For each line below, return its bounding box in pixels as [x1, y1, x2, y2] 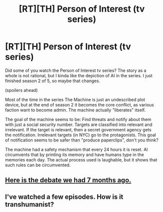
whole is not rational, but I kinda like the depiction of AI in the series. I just [5, 72, 153, 78]
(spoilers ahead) [5, 87, 38, 93]
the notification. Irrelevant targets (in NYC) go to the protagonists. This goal [5, 132, 156, 138]
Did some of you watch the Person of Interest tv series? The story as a [5, 67, 146, 73]
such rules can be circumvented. [5, 162, 71, 168]
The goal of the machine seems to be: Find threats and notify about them [5, 116, 152, 122]
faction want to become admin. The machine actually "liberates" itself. [5, 107, 146, 113]
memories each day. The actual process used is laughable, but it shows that [5, 157, 157, 162]
